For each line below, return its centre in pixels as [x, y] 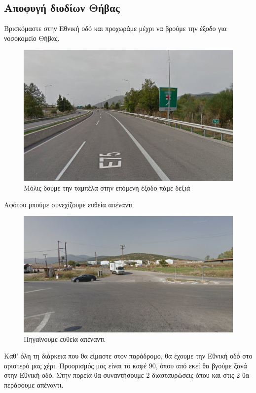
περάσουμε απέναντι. [34, 384]
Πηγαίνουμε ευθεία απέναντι [64, 339]
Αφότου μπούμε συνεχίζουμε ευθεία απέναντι [69, 204]
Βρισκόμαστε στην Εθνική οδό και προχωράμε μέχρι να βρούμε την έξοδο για [115, 28]
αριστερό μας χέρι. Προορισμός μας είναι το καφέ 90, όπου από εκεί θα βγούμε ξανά [126, 365]
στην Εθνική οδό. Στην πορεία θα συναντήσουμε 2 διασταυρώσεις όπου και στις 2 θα [127, 375]
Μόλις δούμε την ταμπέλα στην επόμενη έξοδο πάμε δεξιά [107, 187]
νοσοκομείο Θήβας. [32, 38]
